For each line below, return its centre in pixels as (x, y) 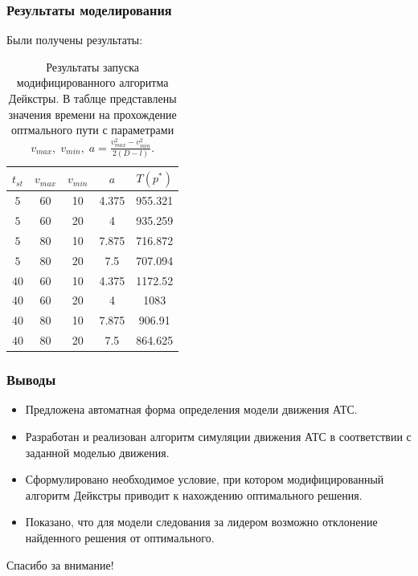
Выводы (31, 380)
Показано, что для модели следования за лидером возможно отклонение (201, 522)
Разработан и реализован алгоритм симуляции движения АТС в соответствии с (218, 437)
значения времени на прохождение (92, 114)
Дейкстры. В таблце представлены (92, 98)
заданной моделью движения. (97, 452)
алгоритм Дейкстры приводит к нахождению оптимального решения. (194, 494)
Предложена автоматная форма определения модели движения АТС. (191, 409)
